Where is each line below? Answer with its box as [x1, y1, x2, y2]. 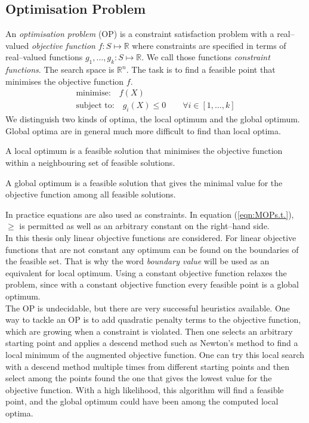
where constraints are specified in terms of [132, 39, 286, 51]
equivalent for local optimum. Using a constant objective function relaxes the [5, 266, 287, 279]
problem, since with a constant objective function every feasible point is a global [5, 278, 299, 291]
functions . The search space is [5, 63, 115, 76]
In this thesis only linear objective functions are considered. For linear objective [5, 231, 296, 243]
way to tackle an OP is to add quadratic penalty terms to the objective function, [5, 313, 301, 326]
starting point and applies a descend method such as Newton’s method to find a [5, 336, 298, 349]
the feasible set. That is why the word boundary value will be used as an [5, 255, 270, 267]
